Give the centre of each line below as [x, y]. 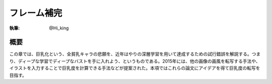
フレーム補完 [36, 13]
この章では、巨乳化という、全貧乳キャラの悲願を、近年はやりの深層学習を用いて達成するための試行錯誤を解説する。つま [135, 54]
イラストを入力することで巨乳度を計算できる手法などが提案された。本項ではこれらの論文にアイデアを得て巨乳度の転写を [135, 68]
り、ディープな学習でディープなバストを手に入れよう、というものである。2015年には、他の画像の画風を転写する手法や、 [135, 61]
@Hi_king [59, 28]
